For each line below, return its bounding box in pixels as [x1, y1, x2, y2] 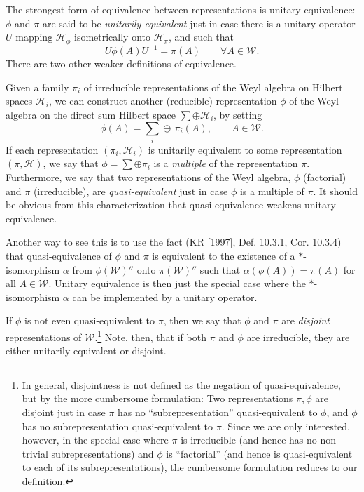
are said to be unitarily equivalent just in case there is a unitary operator [42, 15, 356, 30]
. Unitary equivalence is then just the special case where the [48, 276, 306, 291]
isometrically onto [74, 29, 151, 44]
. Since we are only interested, [221, 418, 350, 433]
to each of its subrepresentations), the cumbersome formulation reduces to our [22, 460, 358, 474]
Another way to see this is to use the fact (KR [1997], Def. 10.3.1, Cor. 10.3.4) [6, 234, 342, 249]
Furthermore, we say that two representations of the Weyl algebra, [6, 170, 291, 185]
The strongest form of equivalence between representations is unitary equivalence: [6, 2, 356, 16]
